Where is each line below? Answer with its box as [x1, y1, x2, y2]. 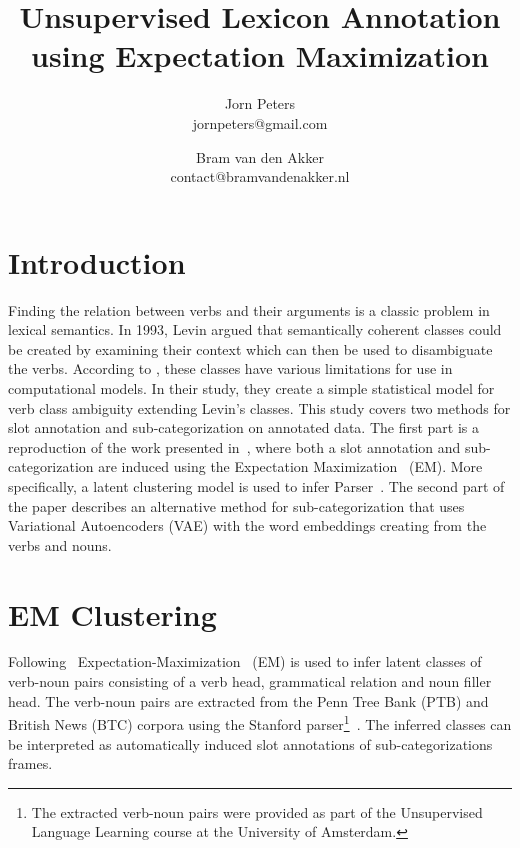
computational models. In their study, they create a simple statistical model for [8, 378, 495, 398]
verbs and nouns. [8, 534, 112, 555]
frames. [8, 753, 53, 774]
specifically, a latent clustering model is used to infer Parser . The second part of [8, 475, 505, 496]
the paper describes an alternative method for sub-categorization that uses [8, 495, 465, 516]
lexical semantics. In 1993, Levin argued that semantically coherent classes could [8, 319, 502, 340]
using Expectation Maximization [31, 35, 489, 76]
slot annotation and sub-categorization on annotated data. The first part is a [8, 417, 480, 438]
